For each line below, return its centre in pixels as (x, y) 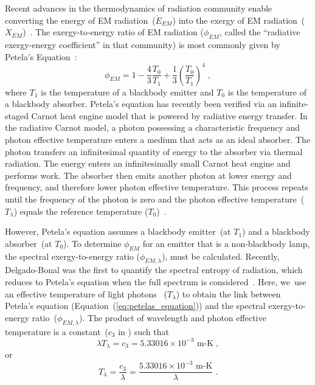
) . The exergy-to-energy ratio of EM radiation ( (113, 32)
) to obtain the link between (228, 293)
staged (17, 115)
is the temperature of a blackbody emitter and (127, 92)
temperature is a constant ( (57, 331)
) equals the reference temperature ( (81, 211)
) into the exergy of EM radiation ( (239, 20)
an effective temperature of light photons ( (86, 293)
